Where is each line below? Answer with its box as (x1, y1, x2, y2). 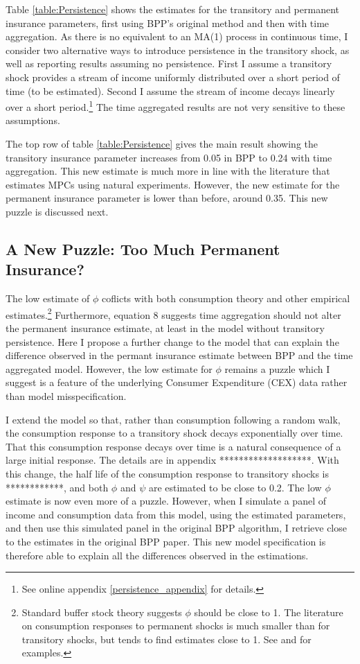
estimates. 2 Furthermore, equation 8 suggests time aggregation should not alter (6, 305, 341, 322)
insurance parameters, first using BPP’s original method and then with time (6, 15, 330, 30)
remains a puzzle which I (224, 361, 330, 376)
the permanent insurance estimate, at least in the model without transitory (6, 321, 325, 335)
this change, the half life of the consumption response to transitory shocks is (6, 466, 330, 480)
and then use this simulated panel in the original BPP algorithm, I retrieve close (6, 521, 347, 535)
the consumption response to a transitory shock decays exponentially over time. (6, 426, 343, 440)
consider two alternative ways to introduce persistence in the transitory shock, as (6, 42, 350, 57)
